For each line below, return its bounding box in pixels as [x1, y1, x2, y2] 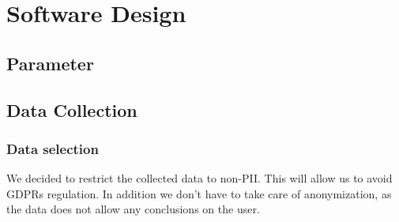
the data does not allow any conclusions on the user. [6, 201, 260, 217]
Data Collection [6, 97, 137, 122]
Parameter [6, 51, 94, 75]
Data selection [6, 138, 99, 158]
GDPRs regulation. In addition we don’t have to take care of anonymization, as [6, 185, 392, 201]
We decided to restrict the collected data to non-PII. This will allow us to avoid [6, 170, 393, 186]
